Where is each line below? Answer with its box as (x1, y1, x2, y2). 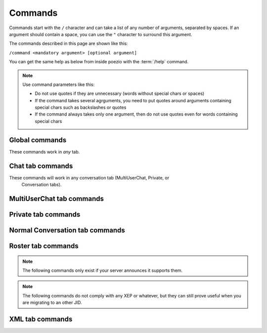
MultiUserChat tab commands (9, 194, 104, 203)
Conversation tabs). (21, 182, 62, 188)
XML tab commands (9, 315, 73, 323)
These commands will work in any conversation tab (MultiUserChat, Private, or (9, 174, 170, 180)
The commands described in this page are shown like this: (9, 41, 128, 46)
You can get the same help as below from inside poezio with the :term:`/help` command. (9, 59, 189, 65)
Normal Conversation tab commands (9, 226, 126, 234)
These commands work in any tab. (9, 149, 80, 155)
